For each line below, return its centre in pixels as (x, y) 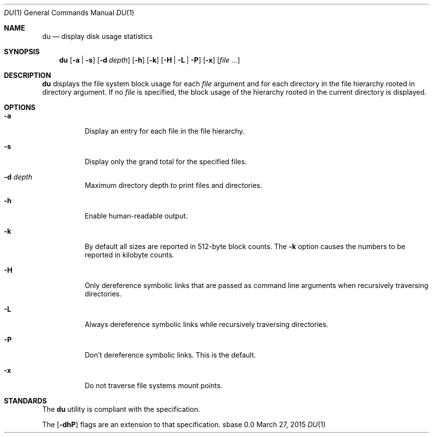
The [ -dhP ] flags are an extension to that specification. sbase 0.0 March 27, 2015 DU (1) (184, 424)
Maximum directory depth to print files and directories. (173, 185)
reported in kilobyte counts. (130, 255)
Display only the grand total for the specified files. (166, 162)
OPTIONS (20, 107)
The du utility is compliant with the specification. (121, 409)
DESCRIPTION (28, 75)
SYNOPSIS (22, 52)
